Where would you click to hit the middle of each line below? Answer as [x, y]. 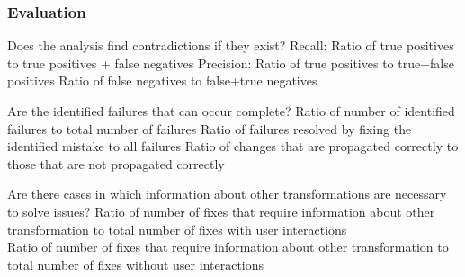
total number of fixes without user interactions [136, 264]
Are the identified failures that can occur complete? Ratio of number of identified [231, 111]
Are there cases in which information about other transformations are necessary [227, 194]
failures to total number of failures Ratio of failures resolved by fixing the [210, 128]
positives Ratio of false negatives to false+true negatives [162, 80]
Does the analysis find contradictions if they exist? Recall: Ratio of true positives [231, 45]
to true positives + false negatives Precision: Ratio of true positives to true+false [231, 63]
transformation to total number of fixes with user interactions [177, 229]
